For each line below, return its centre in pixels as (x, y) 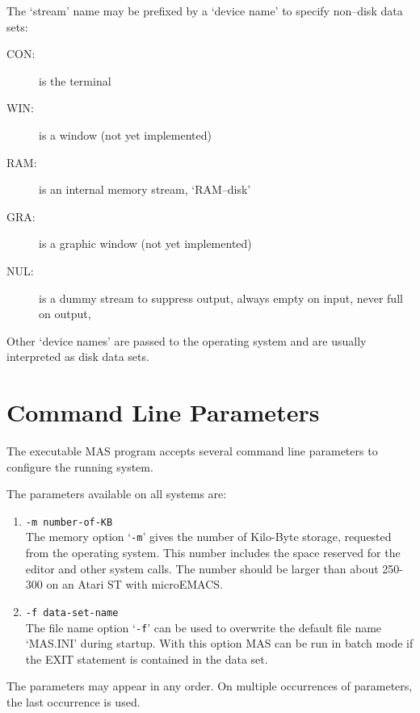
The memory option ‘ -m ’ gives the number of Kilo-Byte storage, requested (208, 537)
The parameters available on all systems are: (117, 494)
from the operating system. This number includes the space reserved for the (213, 553)
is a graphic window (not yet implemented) (145, 243)
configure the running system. (80, 466)
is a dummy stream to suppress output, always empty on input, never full (221, 298)
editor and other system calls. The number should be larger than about (202, 568)
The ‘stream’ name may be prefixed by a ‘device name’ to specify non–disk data (205, 10)
